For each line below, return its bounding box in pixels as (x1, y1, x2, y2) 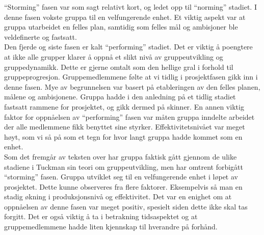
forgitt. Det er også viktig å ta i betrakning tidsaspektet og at (4, 211, 198, 222)
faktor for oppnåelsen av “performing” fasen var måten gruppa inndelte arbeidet (4, 111, 255, 122)
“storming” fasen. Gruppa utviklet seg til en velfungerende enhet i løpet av (4, 171, 238, 182)
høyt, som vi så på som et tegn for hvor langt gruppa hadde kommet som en (4, 131, 243, 142)
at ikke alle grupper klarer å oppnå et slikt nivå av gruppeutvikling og (4, 51, 223, 62)
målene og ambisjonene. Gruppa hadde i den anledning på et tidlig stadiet (4, 91, 236, 102)
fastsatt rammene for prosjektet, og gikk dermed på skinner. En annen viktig (4, 101, 244, 112)
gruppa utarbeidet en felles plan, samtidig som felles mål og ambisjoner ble (4, 21, 238, 32)
